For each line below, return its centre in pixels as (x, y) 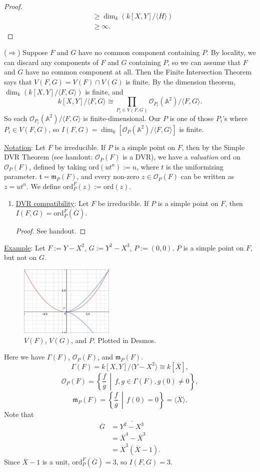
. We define (43, 186)
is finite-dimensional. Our (122, 118)
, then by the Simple (213, 147)
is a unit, (56, 461)
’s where (235, 118)
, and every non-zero (108, 176)
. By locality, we (231, 52)
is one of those (192, 118)
